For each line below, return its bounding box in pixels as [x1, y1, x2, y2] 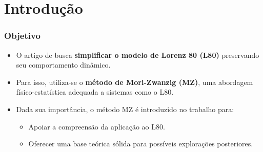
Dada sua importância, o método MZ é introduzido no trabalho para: [16, 103, 234, 114]
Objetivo [4, 29, 41, 42]
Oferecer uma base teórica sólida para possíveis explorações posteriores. [28, 138, 253, 149]
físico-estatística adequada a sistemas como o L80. [16, 86, 174, 97]
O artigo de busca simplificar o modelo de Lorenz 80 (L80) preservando [16, 49, 259, 60]
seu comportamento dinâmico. [16, 59, 111, 70]
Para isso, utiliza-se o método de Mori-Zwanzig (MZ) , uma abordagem [16, 76, 253, 87]
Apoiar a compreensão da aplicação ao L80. [28, 121, 165, 132]
